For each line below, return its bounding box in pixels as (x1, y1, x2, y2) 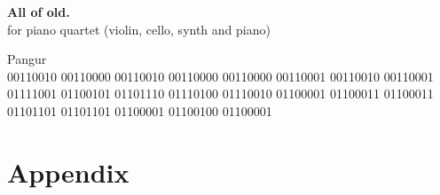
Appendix (7, 153, 130, 190)
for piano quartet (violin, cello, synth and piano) (7, 19, 271, 38)
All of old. (7, 3, 70, 20)
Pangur (7, 50, 47, 68)
